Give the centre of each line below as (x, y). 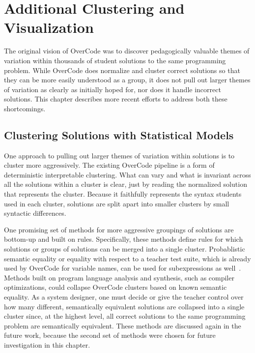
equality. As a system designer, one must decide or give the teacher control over (124, 296)
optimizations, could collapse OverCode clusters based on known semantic (115, 287)
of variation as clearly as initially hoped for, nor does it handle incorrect (113, 89)
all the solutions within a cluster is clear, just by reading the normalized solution (126, 184)
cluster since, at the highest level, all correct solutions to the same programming (125, 316)
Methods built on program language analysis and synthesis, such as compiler (119, 277)
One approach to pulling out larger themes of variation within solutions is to (119, 155)
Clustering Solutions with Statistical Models (119, 135)
